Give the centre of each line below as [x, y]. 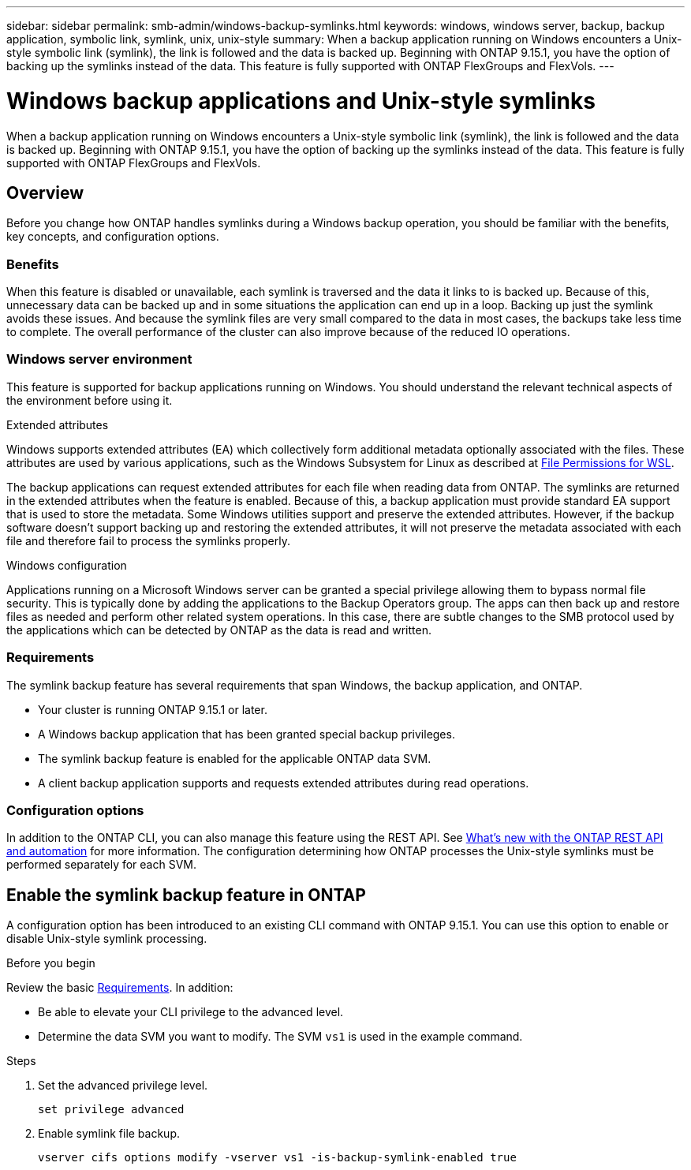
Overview [45, 193]
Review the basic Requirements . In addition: [120, 988]
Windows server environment [99, 359]
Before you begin [51, 963]
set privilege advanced [111, 1110]
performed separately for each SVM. [102, 865]
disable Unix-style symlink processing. [107, 939]
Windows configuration [67, 565]
